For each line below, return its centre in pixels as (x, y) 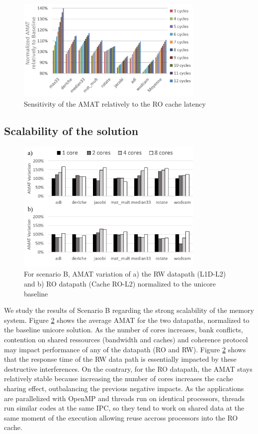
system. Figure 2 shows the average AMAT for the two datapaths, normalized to (127, 320)
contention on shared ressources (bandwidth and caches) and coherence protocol (126, 340)
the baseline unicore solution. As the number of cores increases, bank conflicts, (124, 330)
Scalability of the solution (71, 130)
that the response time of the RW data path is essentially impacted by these (120, 359)
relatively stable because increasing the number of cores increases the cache (119, 378)
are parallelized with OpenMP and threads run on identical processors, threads (124, 398)
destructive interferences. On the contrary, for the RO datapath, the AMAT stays (128, 368)
